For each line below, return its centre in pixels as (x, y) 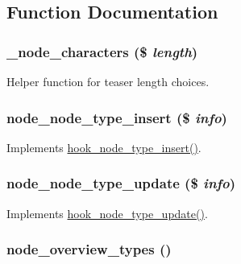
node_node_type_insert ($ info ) (117, 117)
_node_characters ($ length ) (102, 51)
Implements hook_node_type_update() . (107, 213)
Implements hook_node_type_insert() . (104, 147)
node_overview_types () (89, 249)
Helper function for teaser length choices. (108, 81)
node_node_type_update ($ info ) (121, 183)
